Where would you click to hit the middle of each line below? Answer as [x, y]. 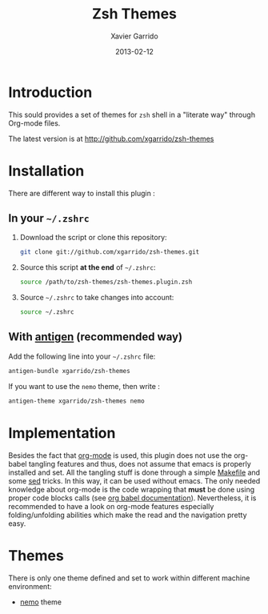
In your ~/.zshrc [49, 218]
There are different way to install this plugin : [82, 193]
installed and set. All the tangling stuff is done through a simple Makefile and [134, 472]
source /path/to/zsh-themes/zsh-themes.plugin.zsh [106, 282]
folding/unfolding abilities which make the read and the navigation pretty [128, 515]
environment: [30, 586]
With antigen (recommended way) [95, 337]
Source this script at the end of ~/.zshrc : [88, 267]
